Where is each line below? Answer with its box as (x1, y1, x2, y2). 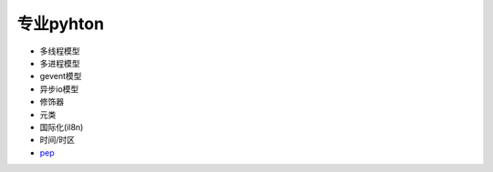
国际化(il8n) (39, 121, 84, 132)
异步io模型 (39, 83, 79, 95)
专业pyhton (16, 14, 105, 34)
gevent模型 (39, 71, 82, 82)
